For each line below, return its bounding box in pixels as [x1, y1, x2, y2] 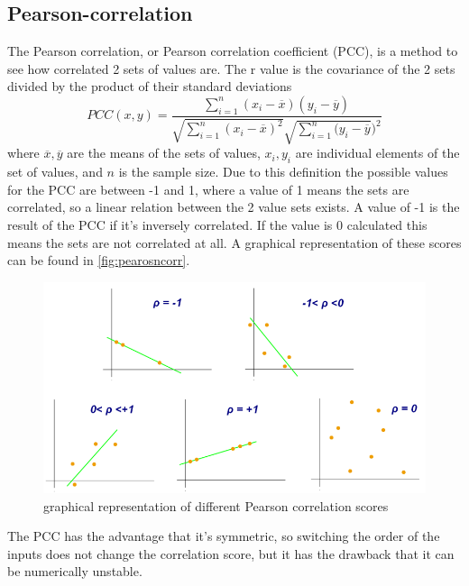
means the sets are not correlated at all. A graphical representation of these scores [7, 233, 462, 252]
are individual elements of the [295, 143, 460, 162]
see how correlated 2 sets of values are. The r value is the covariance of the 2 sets [7, 59, 455, 78]
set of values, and [7, 162, 103, 181]
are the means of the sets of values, [67, 143, 261, 162]
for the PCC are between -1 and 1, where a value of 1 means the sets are [7, 179, 409, 198]
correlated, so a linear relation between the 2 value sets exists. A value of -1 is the [7, 197, 460, 216]
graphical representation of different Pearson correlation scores [43, 496, 389, 515]
